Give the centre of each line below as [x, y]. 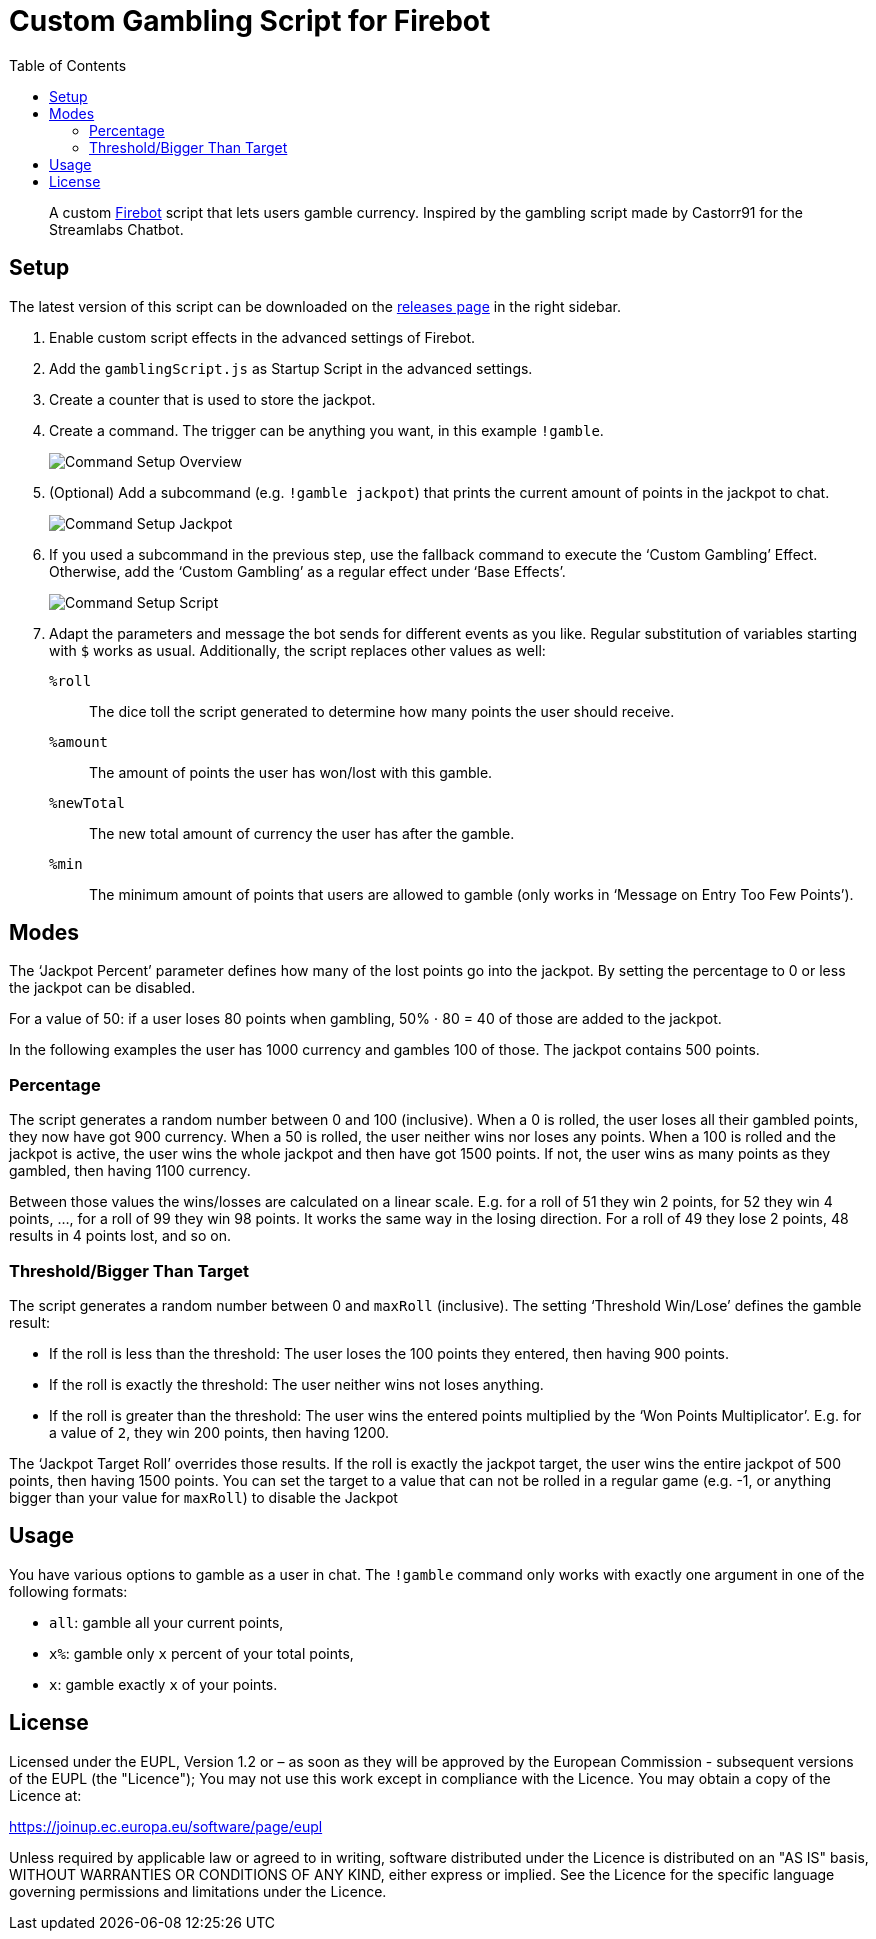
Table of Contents [68, 65]
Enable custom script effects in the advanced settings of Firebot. [262, 337]
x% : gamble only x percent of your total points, [201, 1653]
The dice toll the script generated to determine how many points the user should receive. [382, 711]
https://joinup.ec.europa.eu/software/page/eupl [166, 1826]
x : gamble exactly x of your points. [163, 1684]
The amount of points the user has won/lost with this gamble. [291, 772]
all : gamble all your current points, [166, 1622]
